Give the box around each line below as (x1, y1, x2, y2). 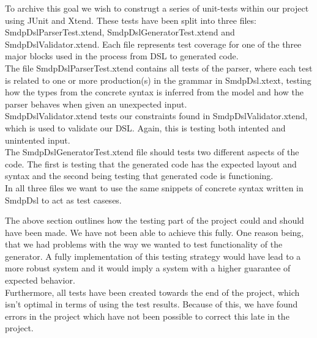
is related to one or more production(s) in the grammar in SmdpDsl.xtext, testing (5, 73, 311, 86)
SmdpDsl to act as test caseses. (5, 193, 122, 206)
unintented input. (5, 133, 70, 146)
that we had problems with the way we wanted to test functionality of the (5, 238, 283, 251)
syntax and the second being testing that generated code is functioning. (5, 169, 274, 182)
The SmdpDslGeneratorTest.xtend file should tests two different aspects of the (5, 145, 299, 158)
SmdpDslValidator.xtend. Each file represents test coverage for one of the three (5, 37, 302, 50)
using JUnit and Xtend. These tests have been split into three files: (5, 13, 256, 26)
